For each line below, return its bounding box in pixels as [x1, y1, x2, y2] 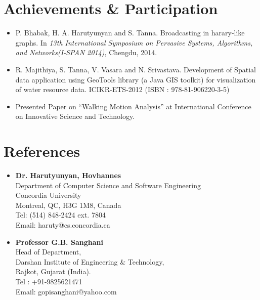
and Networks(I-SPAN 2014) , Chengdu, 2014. [15, 47, 157, 58]
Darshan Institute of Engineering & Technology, [15, 256, 164, 267]
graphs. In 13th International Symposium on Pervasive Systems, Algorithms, [15, 37, 253, 48]
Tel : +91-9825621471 [15, 276, 82, 286]
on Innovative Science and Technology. [15, 111, 135, 121]
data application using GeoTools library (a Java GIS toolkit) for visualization [15, 74, 256, 84]
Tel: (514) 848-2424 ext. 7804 [15, 209, 106, 220]
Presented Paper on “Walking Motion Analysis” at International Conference [15, 101, 251, 111]
